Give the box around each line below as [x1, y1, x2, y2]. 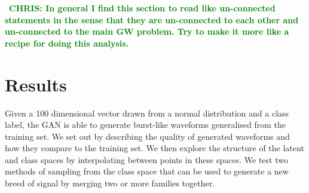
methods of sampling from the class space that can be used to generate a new [5, 165, 289, 177]
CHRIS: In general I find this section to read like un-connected [9, 2, 276, 14]
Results [5, 72, 67, 96]
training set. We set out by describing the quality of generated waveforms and [5, 130, 290, 142]
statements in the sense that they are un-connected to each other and [5, 13, 299, 26]
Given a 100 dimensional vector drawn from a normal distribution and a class [5, 106, 289, 119]
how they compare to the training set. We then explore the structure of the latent [5, 142, 304, 154]
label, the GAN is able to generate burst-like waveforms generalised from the [5, 118, 286, 131]
